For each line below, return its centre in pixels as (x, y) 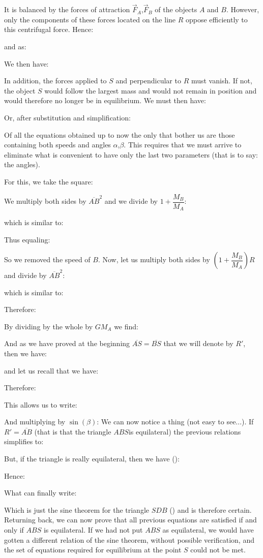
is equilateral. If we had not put (93, 530)
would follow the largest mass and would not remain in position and (151, 90)
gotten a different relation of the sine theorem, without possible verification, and (129, 539)
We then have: (26, 63)
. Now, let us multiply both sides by (154, 259)
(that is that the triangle (73, 431)
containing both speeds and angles (57, 145)
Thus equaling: (27, 239)
